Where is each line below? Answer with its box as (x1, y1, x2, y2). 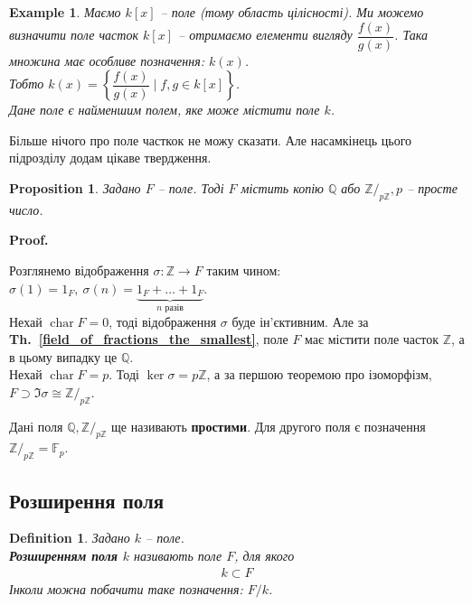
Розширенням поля (9, 546, 118, 565)
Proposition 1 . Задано (9, 179, 141, 198)
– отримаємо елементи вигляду (177, 25, 353, 44)
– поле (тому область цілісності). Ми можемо (160, 3, 424, 21)
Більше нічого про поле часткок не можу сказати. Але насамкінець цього (9, 130, 412, 149)
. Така (394, 25, 428, 44)
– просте (407, 179, 458, 198)
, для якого (234, 546, 295, 565)
